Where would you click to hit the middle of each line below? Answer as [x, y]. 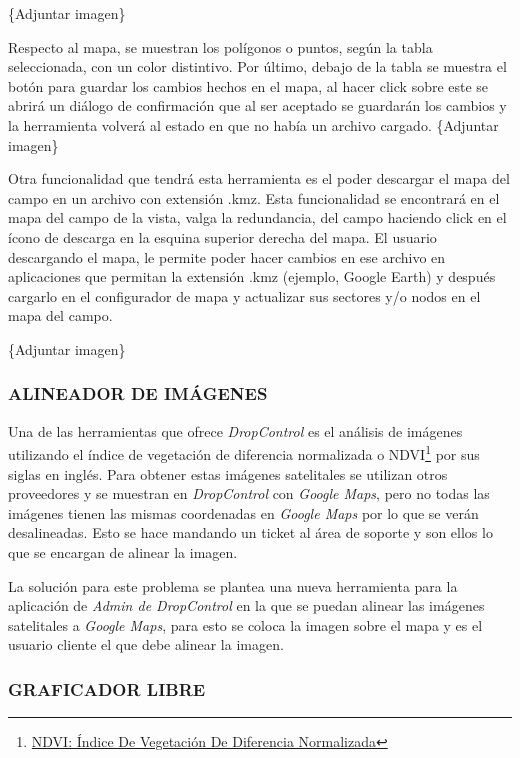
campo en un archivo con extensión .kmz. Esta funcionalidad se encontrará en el [254, 197]
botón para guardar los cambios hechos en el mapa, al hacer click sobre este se [248, 85]
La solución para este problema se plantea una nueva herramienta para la [233, 585]
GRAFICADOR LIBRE [107, 688]
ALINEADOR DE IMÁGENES [138, 393]
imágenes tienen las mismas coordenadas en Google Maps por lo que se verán [243, 512]
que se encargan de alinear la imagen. [123, 551]
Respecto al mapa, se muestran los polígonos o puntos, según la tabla [220, 46]
